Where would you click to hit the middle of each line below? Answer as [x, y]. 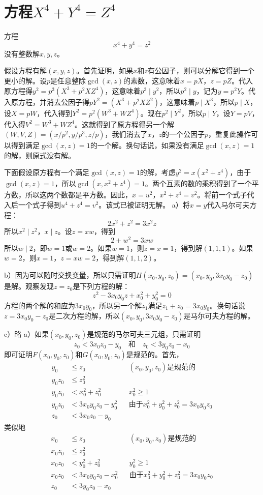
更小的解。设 [25, 80]
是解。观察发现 [29, 286]
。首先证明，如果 [105, 70]
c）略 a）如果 [26, 334]
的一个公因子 [183, 134]
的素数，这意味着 [152, 80]
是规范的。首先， [155, 354]
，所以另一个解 [117, 305]
